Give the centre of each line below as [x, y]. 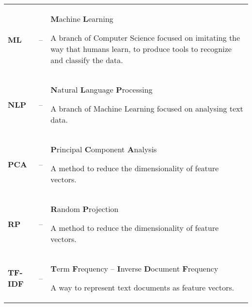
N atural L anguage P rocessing [102, 89]
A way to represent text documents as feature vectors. [142, 287]
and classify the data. [87, 60]
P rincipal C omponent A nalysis [104, 149]
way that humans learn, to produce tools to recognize [141, 49]
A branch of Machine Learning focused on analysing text [147, 108]
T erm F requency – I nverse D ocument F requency [134, 268]
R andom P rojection [85, 209]
